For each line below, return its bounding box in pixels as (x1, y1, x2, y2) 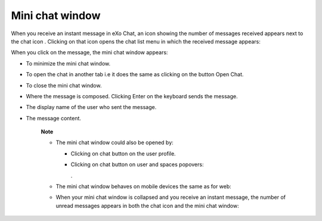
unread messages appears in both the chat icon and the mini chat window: (55, 202, 239, 209)
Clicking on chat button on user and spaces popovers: (70, 161, 204, 168)
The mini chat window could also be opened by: (55, 139, 174, 146)
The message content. (26, 114, 82, 122)
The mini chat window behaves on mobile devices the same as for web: (55, 183, 232, 190)
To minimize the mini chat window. (26, 60, 111, 67)
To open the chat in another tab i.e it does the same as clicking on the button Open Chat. (26, 71, 244, 78)
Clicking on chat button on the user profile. (70, 150, 176, 157)
